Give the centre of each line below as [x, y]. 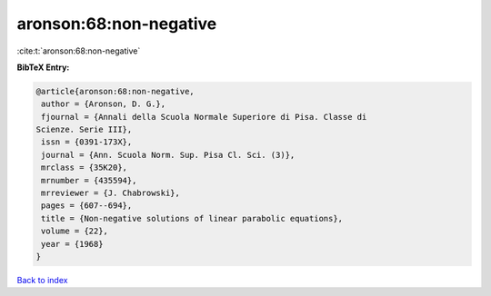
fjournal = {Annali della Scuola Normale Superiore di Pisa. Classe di [204, 117]
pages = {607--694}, [87, 206]
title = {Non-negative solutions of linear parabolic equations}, [192, 218]
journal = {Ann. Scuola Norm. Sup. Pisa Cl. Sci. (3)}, [168, 155]
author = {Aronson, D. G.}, [104, 104]
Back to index [42, 280]
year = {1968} [72, 244]
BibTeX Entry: [43, 67]
